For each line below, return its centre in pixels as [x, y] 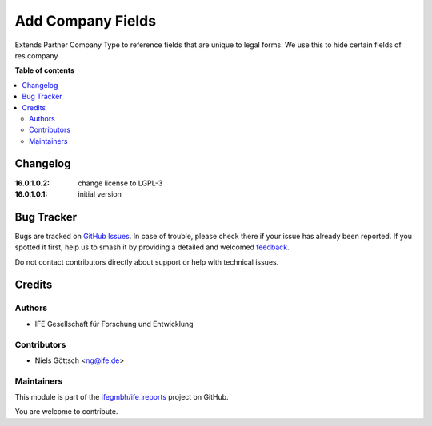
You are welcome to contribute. [66, 412]
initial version [100, 194]
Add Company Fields [85, 21]
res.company [36, 55]
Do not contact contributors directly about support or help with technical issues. [147, 262]
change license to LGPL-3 [120, 183]
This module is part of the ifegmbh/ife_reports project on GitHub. [122, 397]
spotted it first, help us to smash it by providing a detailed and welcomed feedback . [152, 247]
